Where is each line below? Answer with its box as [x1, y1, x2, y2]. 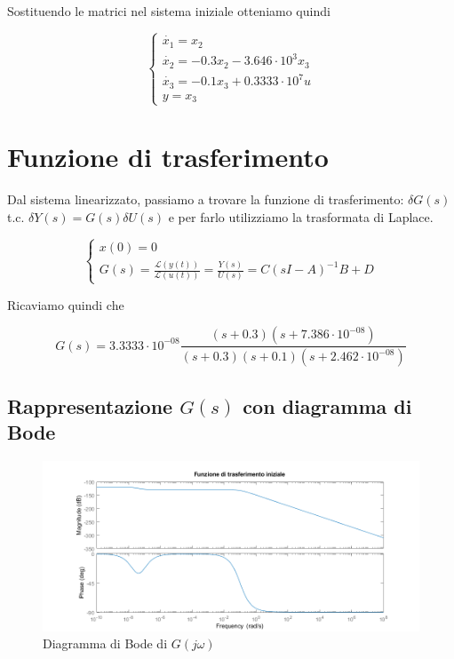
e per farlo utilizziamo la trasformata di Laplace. [168, 207, 434, 226]
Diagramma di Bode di [43, 634, 168, 653]
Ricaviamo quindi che [7, 295, 124, 314]
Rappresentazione [7, 392, 173, 419]
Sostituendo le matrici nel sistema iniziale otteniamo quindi [7, 2, 331, 20]
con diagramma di [243, 392, 412, 419]
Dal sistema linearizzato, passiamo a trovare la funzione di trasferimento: [7, 190, 404, 209]
